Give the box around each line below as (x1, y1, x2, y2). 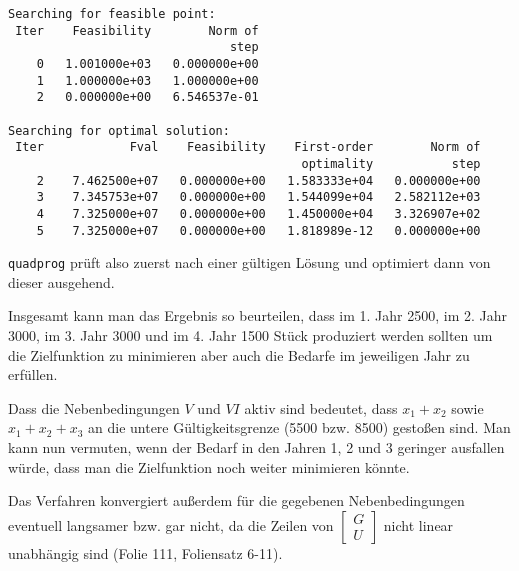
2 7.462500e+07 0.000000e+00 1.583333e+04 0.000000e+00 (36, 173, 481, 188)
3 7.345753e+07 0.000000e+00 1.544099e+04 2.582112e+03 (36, 190, 481, 205)
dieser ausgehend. (8, 271, 115, 292)
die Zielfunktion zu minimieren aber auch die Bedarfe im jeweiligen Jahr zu (8, 344, 470, 365)
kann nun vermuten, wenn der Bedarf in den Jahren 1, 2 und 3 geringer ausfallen (8, 437, 505, 457)
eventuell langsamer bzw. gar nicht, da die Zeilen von (8, 514, 334, 535)
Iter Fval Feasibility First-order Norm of (15, 140, 481, 155)
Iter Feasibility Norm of (15, 23, 259, 38)
